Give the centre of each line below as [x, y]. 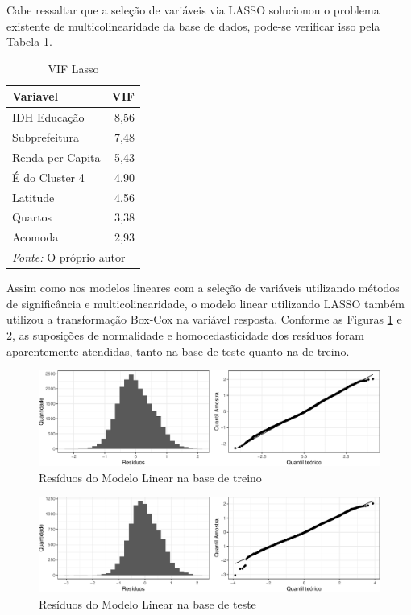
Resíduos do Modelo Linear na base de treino [150, 477]
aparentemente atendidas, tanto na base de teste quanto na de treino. [178, 351]
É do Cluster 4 [48, 177]
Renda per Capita [56, 157]
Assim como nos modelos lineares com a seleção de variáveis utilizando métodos [203, 288]
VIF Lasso [73, 68]
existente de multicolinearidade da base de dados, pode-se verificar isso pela [193, 25]
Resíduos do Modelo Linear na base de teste [147, 603]
